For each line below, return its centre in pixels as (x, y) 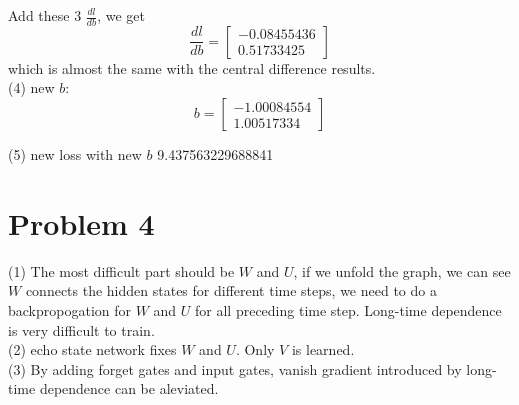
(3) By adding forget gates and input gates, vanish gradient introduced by (235, 368)
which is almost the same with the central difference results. (192, 67)
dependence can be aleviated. (129, 388)
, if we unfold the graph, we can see (402, 270)
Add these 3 (45, 15)
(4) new (31, 87)
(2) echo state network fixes (92, 349)
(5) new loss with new (75, 154)
